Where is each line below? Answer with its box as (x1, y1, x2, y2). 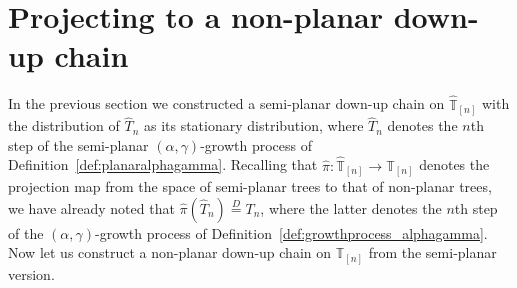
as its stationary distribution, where (143, 115, 364, 136)
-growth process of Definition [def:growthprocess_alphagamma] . (95, 222, 488, 243)
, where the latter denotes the (260, 197, 442, 218)
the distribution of (8, 115, 120, 136)
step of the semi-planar (8, 134, 149, 155)
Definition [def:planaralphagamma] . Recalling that (8, 154, 318, 175)
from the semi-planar (368, 242, 497, 263)
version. (8, 263, 55, 284)
